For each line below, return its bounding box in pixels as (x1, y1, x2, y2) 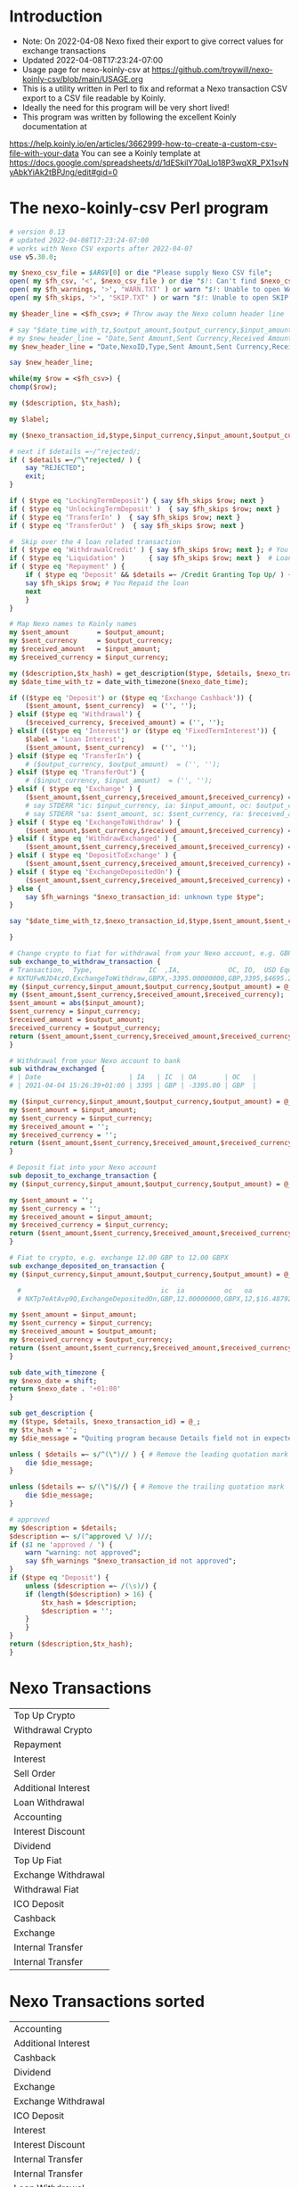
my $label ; (9, 415, 50, 424)
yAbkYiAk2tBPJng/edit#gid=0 (9, 167, 118, 177)
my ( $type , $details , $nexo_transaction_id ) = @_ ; (9, 1417, 201, 1426)
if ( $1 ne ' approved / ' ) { (9, 1540, 114, 1549)
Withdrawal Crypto (13, 1723, 93, 1736)
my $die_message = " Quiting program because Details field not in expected (9, 1433, 296, 1442)
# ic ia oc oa (17, 1286, 253, 1295)
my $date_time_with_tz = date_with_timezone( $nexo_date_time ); (9, 677, 249, 686)
